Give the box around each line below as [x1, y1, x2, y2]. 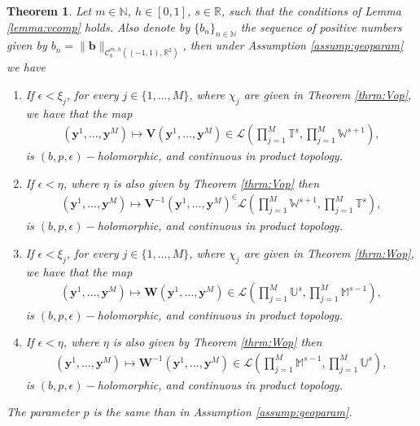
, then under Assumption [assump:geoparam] [182, 37, 404, 54]
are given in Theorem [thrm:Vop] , [243, 85, 412, 102]
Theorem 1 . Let [7, 2, 92, 19]
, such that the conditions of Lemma [221, 2, 401, 19]
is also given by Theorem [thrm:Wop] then [112, 333, 322, 350]
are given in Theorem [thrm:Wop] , [243, 245, 414, 262]
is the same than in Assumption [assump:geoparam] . [93, 403, 352, 420]
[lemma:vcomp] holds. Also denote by [7, 18, 190, 35]
